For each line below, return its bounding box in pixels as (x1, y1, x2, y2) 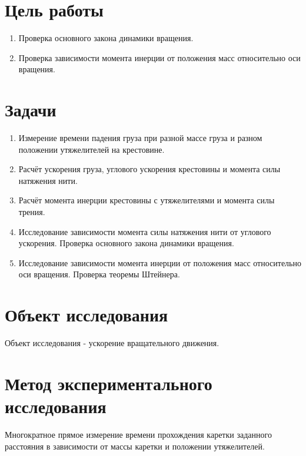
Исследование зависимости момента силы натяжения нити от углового (18, 225, 271, 237)
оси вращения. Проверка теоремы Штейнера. (18, 268, 180, 280)
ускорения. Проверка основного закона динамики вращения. (18, 237, 234, 249)
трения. (18, 206, 45, 217)
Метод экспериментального (5, 371, 212, 395)
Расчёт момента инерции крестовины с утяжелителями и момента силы (18, 194, 275, 206)
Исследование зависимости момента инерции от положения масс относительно (18, 256, 301, 269)
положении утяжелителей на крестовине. (18, 143, 165, 155)
